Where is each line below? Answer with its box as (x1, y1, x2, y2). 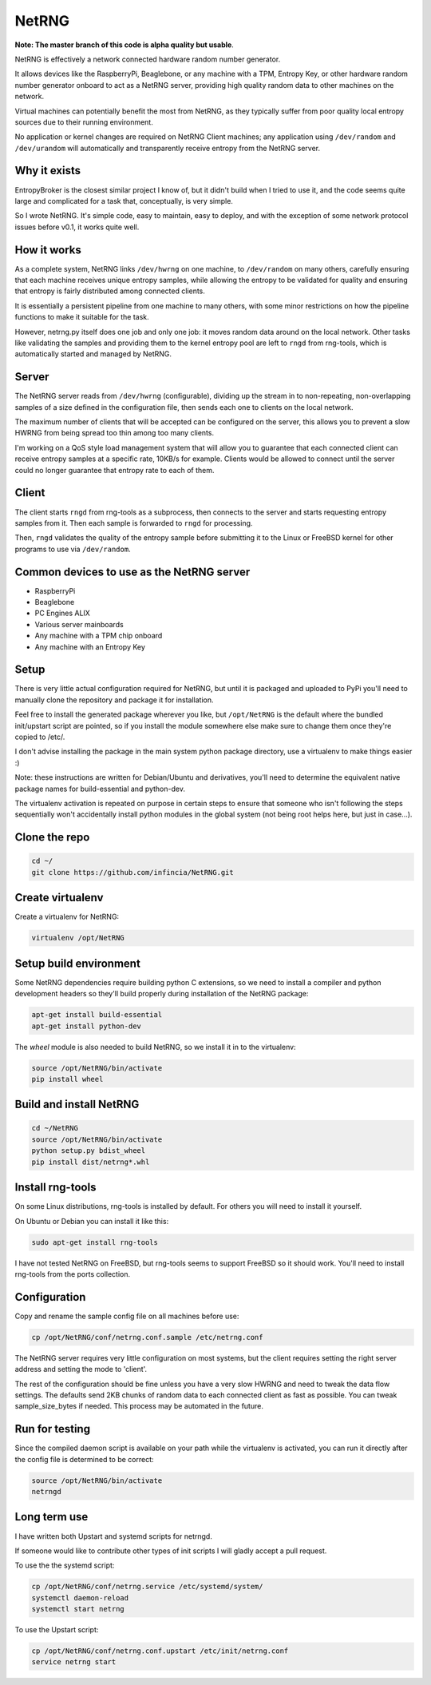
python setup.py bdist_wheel (31, 1147, 146, 1155)
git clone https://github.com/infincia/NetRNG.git (31, 868, 235, 876)
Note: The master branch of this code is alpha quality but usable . (14, 40, 235, 50)
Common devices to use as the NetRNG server (14, 565, 251, 578)
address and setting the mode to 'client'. (14, 1365, 148, 1374)
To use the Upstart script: (14, 1625, 99, 1635)
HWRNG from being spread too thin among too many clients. (14, 428, 215, 438)
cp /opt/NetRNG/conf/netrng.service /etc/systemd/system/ (31, 1582, 263, 1592)
